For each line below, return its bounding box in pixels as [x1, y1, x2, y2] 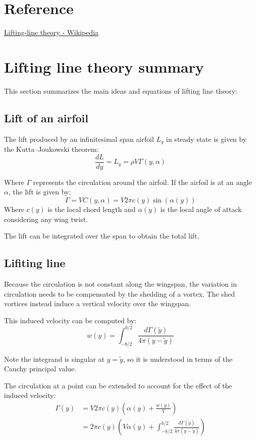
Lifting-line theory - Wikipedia [4, 27, 99, 38]
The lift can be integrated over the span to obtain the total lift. [4, 231, 199, 241]
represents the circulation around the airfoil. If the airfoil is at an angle [33, 176, 252, 187]
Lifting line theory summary [4, 56, 204, 77]
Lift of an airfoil [4, 110, 88, 125]
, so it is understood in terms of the [123, 353, 232, 364]
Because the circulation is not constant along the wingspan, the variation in [4, 278, 237, 289]
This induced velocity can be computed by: [4, 315, 137, 325]
